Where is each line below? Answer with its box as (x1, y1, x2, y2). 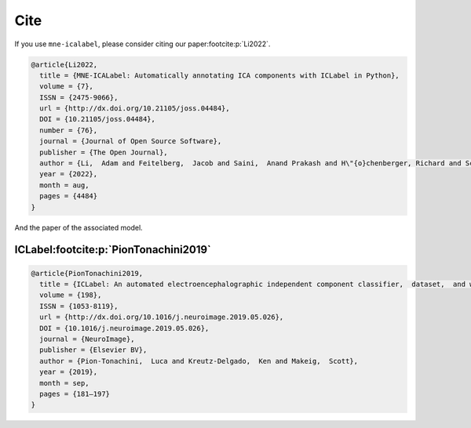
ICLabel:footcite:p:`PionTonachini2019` (14, 243, 211, 256)
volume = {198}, (39, 291, 102, 299)
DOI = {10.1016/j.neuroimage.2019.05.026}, (39, 324, 210, 332)
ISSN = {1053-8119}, (39, 302, 119, 310)
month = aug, (39, 180, 89, 190)
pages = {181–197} (39, 389, 110, 398)
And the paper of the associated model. (14, 223, 143, 232)
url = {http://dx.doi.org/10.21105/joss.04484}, (39, 104, 231, 113)
